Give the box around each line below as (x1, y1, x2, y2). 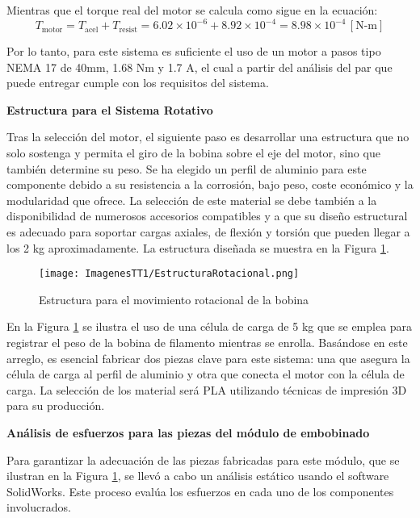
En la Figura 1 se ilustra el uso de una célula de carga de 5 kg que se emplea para (6, 318, 413, 335)
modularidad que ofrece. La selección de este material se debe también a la (6, 191, 377, 208)
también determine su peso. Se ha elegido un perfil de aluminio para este (6, 160, 367, 177)
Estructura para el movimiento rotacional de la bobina (39, 290, 309, 307)
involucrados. (6, 499, 71, 516)
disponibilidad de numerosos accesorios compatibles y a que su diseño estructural (6, 207, 408, 224)
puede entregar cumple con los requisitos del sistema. (6, 74, 269, 91)
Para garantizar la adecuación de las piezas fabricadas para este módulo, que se (6, 451, 400, 468)
